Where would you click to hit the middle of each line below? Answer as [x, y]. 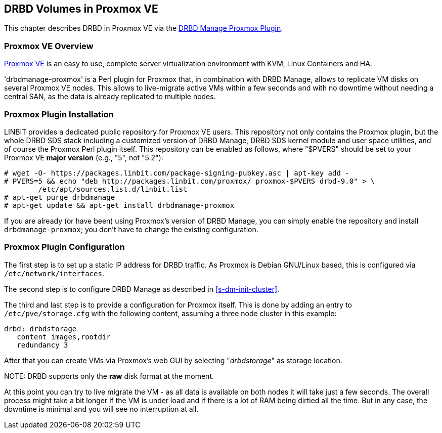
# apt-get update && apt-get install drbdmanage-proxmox [119, 205]
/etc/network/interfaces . [54, 273]
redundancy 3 [42, 345]
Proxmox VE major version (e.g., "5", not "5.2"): [84, 157]
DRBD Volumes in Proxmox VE [81, 9]
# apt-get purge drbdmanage [60, 197]
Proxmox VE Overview [49, 46]
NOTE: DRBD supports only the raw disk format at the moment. [109, 376]
